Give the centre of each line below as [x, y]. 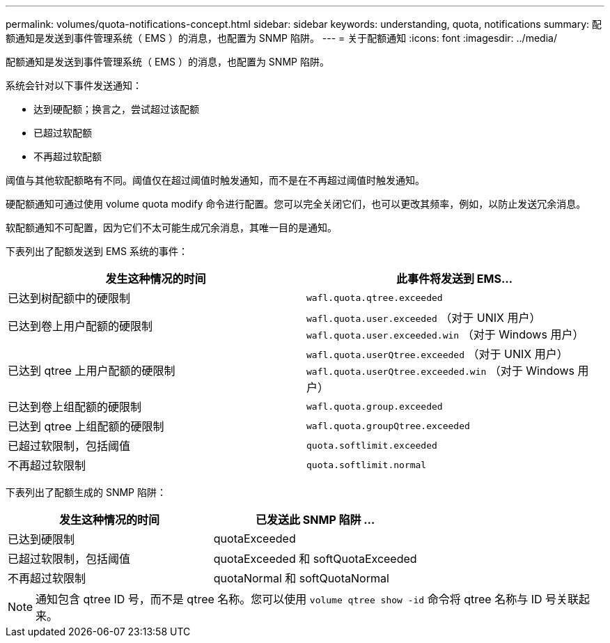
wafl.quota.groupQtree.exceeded [388, 426]
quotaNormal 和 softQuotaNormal [301, 578]
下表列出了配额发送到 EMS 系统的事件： [97, 251]
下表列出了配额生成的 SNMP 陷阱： [86, 492]
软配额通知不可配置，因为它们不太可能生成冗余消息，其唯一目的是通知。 [171, 227]
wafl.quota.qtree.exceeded [375, 297]
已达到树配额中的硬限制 [69, 298]
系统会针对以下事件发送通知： [74, 85]
